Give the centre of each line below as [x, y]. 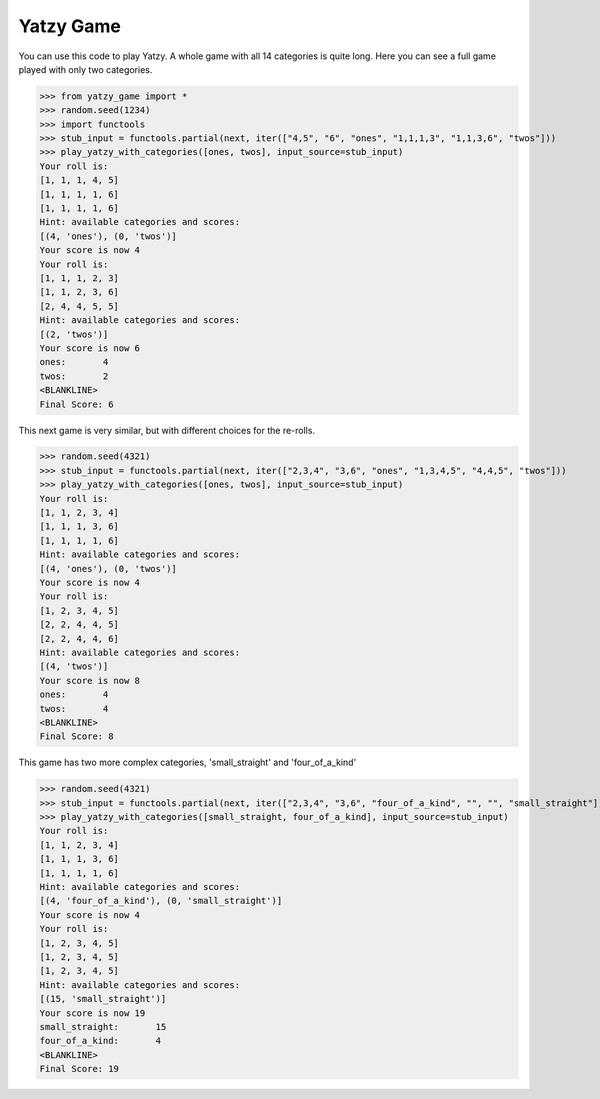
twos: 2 [74, 376]
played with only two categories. [85, 69]
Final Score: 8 [76, 736]
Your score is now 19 [92, 1013]
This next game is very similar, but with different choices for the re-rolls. [166, 430]
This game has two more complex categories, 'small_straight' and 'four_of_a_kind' [187, 762]
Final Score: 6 [76, 404]
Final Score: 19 [79, 1069]
